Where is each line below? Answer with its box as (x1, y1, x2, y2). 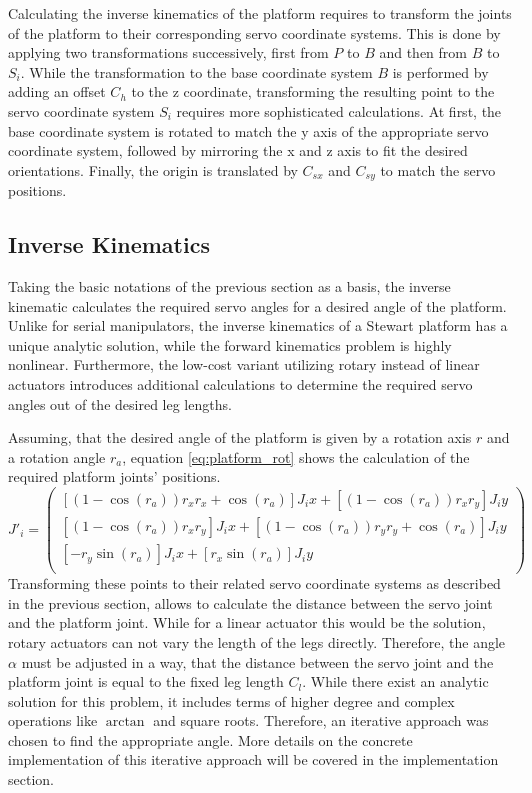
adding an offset (8, 81, 106, 102)
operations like (8, 710, 98, 731)
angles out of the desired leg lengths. (8, 393, 232, 414)
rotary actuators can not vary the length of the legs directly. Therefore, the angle (8, 631, 506, 652)
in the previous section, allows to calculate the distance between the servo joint (8, 592, 493, 613)
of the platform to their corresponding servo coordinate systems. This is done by (8, 22, 501, 43)
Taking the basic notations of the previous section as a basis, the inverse (8, 276, 451, 296)
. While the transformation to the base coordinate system (20, 61, 373, 82)
